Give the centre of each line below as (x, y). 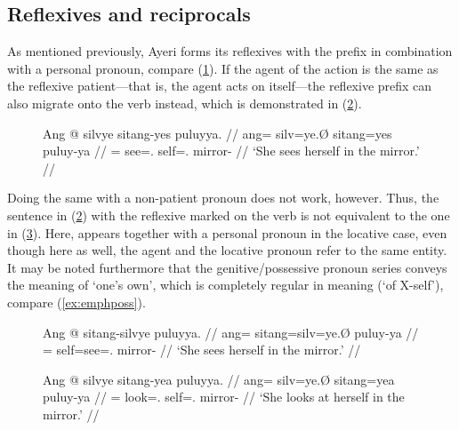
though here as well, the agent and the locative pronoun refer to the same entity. (227, 250)
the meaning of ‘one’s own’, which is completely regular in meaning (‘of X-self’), (225, 285)
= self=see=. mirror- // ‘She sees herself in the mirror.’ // (202, 350)
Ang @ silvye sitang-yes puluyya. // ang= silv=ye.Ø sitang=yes (217, 133)
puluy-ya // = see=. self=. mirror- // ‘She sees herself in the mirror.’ (231, 151)
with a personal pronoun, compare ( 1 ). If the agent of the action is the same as (223, 68)
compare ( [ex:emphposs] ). (76, 302)
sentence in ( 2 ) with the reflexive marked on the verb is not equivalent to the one (229, 215)
